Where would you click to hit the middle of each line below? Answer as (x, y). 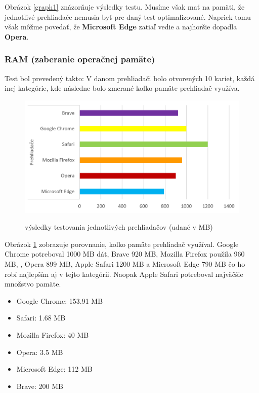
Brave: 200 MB (40, 386)
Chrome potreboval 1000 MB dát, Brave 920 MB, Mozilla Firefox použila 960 (125, 254)
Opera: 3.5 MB (40, 352)
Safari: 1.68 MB (41, 318)
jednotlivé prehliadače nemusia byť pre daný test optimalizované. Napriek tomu (128, 16)
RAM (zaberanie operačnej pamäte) (80, 59)
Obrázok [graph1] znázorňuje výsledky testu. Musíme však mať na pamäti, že (125, 7)
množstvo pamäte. (33, 284)
